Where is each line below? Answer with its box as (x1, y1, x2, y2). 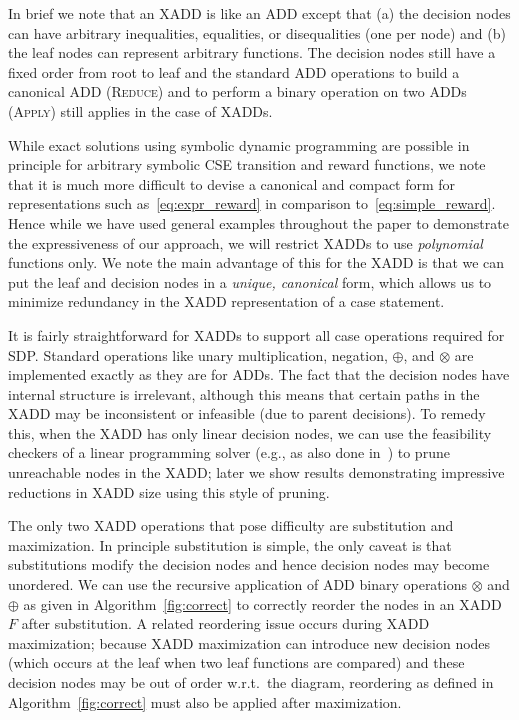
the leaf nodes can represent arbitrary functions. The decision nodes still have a (8, 42, 496, 63)
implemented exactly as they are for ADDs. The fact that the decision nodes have (8, 364, 510, 385)
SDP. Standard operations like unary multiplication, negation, (8, 344, 388, 365)
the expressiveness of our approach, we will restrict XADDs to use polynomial (8, 232, 483, 253)
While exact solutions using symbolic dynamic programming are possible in (8, 134, 470, 155)
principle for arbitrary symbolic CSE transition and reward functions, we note (8, 154, 486, 175)
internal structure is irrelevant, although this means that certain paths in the (8, 383, 480, 404)
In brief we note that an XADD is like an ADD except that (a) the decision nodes (8, 3, 511, 23)
